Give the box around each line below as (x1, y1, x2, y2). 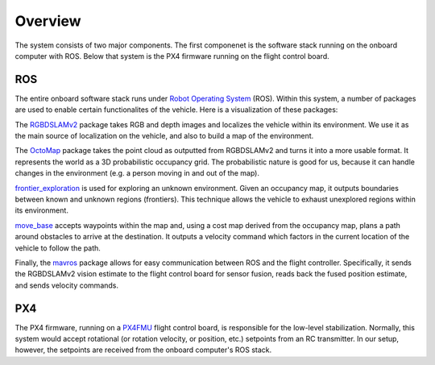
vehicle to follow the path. (14, 243, 101, 253)
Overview (14, 12, 81, 30)
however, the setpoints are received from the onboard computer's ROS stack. (14, 345, 272, 355)
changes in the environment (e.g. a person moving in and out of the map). (14, 168, 259, 178)
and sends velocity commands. (14, 280, 119, 290)
